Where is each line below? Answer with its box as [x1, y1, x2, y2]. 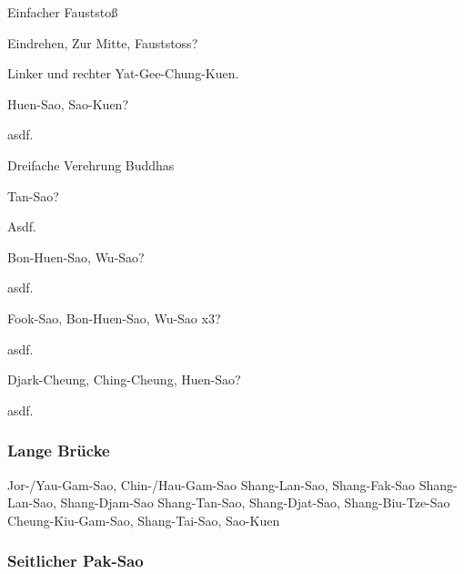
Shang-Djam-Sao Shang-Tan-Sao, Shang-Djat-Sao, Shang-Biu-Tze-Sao [60, 493, 450, 512]
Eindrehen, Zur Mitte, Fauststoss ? [7, 33, 198, 52]
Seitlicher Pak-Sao [7, 549, 144, 572]
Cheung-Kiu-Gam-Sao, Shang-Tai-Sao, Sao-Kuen [7, 510, 280, 529]
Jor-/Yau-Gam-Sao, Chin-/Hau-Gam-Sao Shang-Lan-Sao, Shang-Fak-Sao [7, 475, 416, 494]
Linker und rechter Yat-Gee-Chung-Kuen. [7, 64, 239, 83]
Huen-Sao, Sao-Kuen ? [7, 94, 129, 113]
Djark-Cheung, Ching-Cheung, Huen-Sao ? [7, 370, 241, 389]
